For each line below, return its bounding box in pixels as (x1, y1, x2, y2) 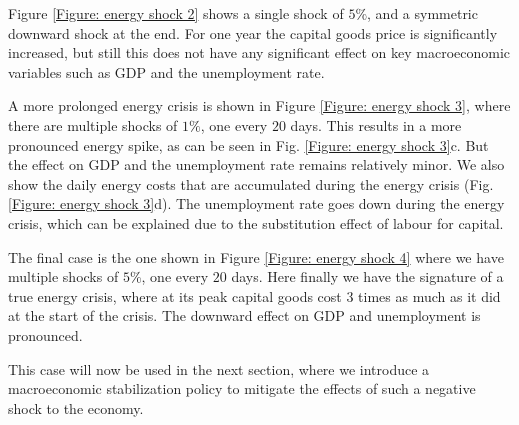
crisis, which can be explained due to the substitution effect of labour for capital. (8, 212, 504, 233)
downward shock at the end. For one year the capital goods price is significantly (8, 22, 498, 43)
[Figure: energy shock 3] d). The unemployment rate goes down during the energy (8, 193, 505, 214)
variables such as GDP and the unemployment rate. (8, 61, 325, 82)
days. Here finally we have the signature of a (231, 266, 504, 287)
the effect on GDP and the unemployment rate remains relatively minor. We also (8, 154, 505, 175)
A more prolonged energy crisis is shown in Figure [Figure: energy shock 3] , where (8, 95, 511, 116)
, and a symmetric (367, 3, 478, 23)
